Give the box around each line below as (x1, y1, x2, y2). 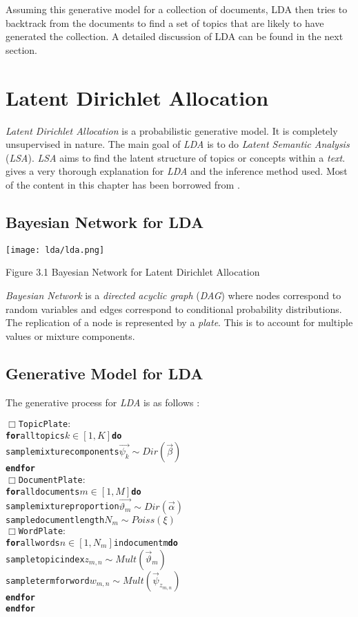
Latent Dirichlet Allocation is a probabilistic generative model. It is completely (6, 123, 338, 137)
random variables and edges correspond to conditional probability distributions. (6, 301, 342, 316)
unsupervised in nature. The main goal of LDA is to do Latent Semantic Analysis (6, 137, 350, 151)
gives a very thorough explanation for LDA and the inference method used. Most (6, 164, 348, 178)
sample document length (6, 515, 105, 525)
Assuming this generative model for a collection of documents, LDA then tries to (6, 2, 348, 16)
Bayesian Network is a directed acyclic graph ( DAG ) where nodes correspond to (6, 287, 341, 302)
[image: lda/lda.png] (6, 245, 105, 255)
